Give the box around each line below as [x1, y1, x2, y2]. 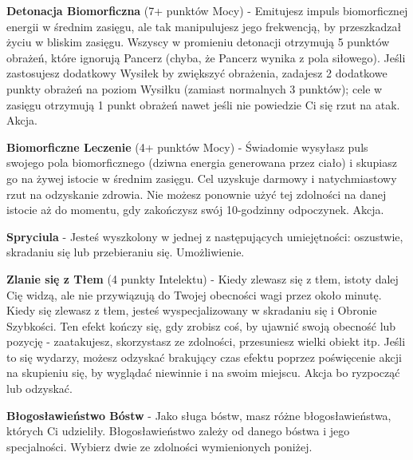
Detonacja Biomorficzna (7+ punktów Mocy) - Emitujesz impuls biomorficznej [6, 2, 408, 18]
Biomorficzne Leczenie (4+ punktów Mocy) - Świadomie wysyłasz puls [6, 138, 368, 155]
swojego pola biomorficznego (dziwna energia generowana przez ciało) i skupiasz [6, 154, 397, 171]
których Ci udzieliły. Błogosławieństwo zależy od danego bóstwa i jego [6, 422, 350, 439]
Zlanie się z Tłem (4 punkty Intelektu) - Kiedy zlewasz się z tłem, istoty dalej [6, 270, 399, 287]
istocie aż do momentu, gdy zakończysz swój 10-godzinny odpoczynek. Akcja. [6, 201, 384, 218]
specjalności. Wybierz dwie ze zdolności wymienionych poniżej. [6, 438, 313, 454]
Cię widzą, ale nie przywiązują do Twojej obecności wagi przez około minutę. [6, 286, 382, 303]
